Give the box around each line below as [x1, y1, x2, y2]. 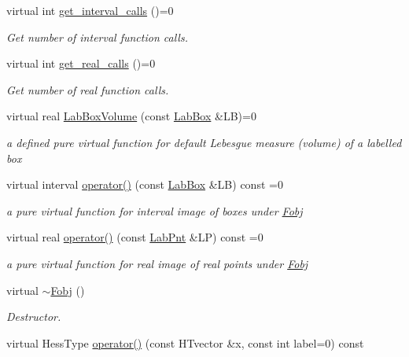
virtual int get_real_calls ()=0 [6, 55, 156, 72]
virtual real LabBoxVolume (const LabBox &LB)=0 [6, 108, 256, 124]
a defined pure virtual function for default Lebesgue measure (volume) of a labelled [6, 134, 402, 150]
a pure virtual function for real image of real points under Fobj [6, 255, 308, 271]
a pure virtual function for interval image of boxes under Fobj [6, 202, 303, 219]
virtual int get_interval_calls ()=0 [6, 2, 174, 18]
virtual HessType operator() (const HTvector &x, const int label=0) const [6, 334, 364, 351]
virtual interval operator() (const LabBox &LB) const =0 [6, 176, 283, 193]
